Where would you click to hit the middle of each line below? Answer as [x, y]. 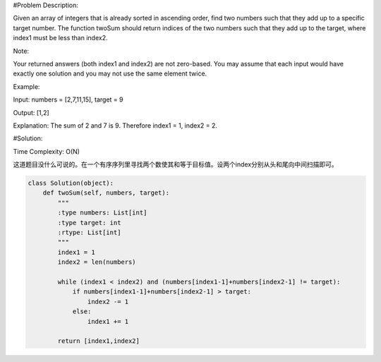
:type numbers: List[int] [102, 213]
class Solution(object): [71, 183]
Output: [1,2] [31, 112]
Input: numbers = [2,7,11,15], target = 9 [68, 99]
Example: [26, 86]
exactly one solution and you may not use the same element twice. [110, 73]
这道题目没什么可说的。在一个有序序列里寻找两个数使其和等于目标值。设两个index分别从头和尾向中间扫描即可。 [175, 164]
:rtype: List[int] [89, 233]
